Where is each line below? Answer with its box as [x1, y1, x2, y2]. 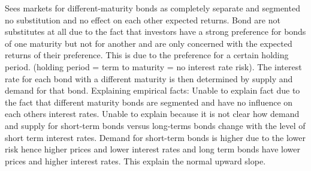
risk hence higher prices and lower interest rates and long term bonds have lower [5, 143, 300, 155]
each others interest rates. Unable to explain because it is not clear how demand [5, 107, 300, 120]
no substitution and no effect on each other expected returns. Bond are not [5, 13, 280, 26]
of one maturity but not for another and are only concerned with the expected [5, 37, 292, 49]
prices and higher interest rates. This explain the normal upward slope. [5, 154, 266, 167]
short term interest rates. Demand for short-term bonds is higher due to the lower [5, 131, 306, 143]
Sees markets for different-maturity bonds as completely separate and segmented [5, 2, 300, 14]
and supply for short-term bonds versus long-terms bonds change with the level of [5, 119, 306, 131]
